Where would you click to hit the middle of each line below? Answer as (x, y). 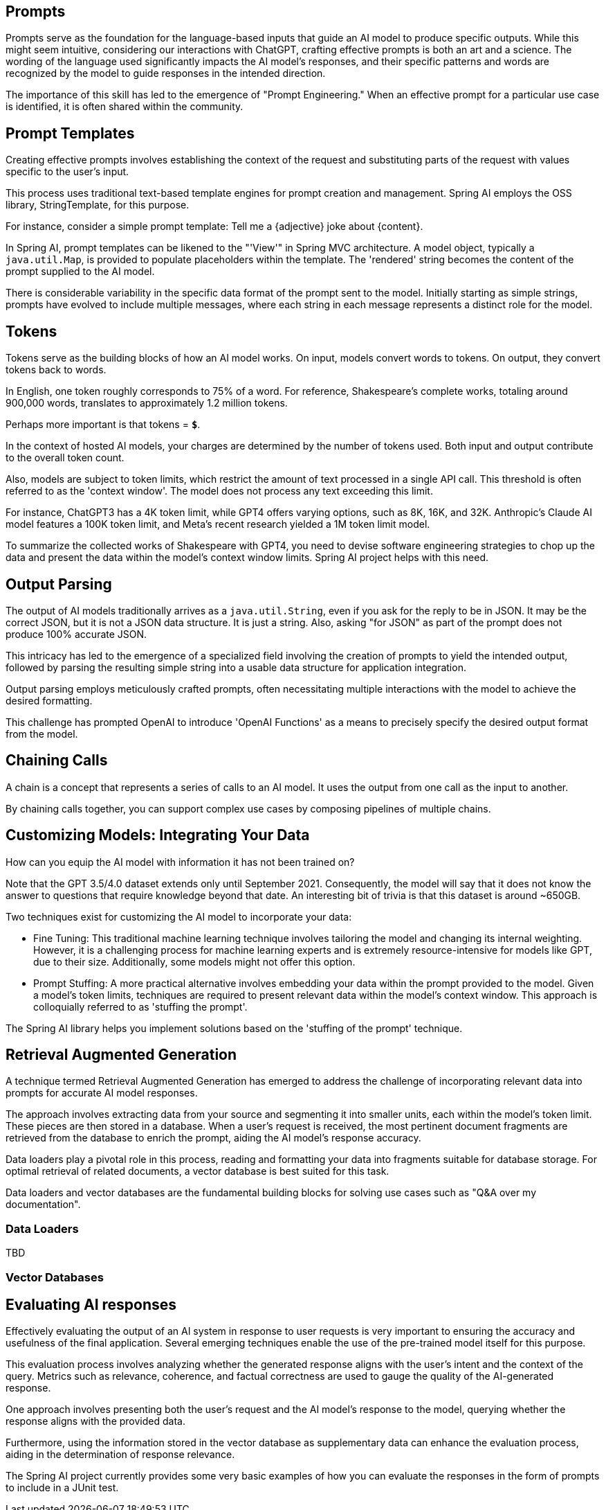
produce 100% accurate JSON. (76, 634)
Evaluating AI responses (91, 1305)
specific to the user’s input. (67, 172)
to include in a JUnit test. (62, 1488)
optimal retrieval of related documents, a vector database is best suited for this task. (198, 1171)
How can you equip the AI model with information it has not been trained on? (180, 862)
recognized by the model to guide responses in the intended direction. (166, 73)
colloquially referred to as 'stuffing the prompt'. (140, 1006)
